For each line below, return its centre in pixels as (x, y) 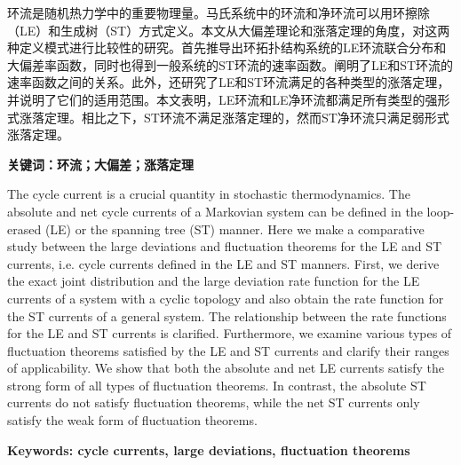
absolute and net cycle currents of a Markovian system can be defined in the (215, 211)
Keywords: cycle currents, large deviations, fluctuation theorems (209, 449)
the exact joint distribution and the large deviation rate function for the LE (214, 281)
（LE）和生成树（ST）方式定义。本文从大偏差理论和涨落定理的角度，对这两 (229, 30)
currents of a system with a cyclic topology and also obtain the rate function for (226, 298)
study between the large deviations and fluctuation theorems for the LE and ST (225, 246)
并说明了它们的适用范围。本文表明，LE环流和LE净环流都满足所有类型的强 (223, 99)
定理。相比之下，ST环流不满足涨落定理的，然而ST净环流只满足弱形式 (246, 117)
